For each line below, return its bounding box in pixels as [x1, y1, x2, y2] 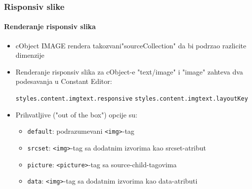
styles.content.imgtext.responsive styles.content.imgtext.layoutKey [15, 95, 248, 103]
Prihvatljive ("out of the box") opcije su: [15, 109, 137, 119]
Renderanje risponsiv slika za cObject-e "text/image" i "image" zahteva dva [15, 66, 243, 76]
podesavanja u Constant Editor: [15, 76, 112, 86]
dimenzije [15, 50, 44, 60]
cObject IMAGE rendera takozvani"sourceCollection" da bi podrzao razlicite [15, 40, 247, 50]
